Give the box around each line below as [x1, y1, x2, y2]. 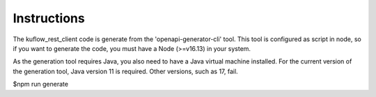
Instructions [13, 10, 85, 26]
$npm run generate [13, 80, 69, 89]
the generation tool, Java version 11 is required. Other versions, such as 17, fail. [13, 67, 238, 75]
